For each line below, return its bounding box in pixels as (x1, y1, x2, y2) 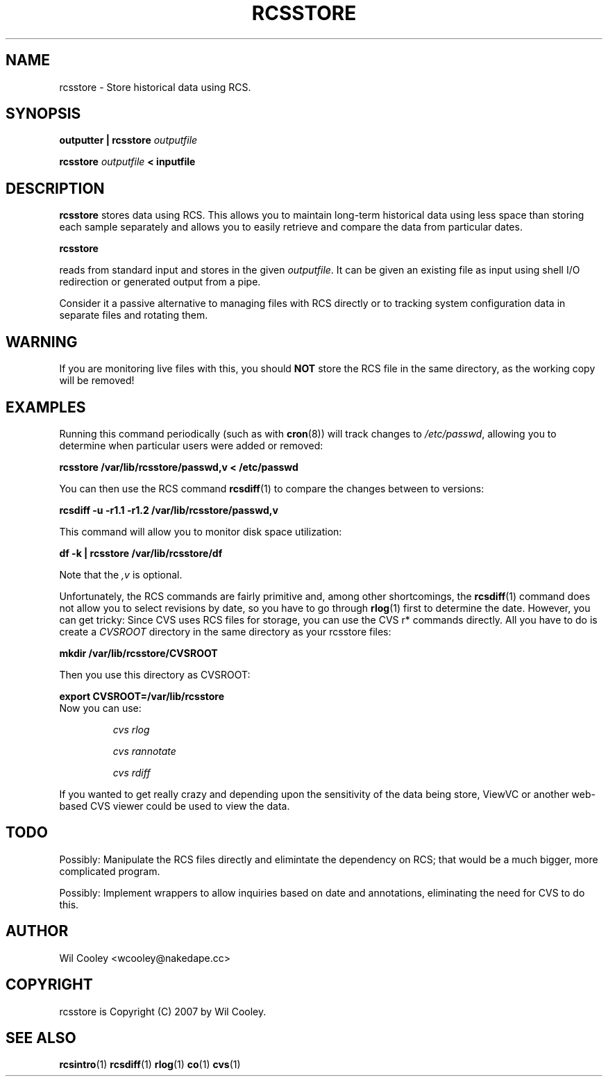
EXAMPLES (6, 398, 86, 416)
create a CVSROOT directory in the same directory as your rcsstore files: (59, 625, 391, 638)
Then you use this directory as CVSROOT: (59, 668, 251, 681)
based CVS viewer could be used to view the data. (59, 799, 290, 812)
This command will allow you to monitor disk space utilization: (59, 525, 342, 538)
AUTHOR (6, 922, 69, 940)
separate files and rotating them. (59, 309, 208, 322)
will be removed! (59, 374, 135, 387)
